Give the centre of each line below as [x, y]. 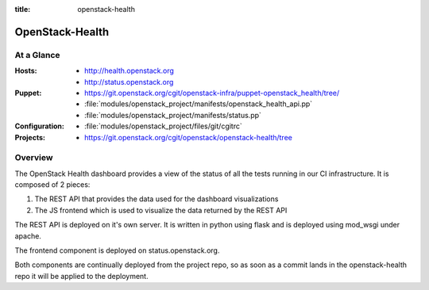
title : [23, 9]
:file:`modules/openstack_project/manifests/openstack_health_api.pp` [199, 104]
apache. [28, 236]
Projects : [30, 137]
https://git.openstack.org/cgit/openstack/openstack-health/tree [189, 137]
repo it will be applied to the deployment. [81, 276]
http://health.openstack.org [129, 71]
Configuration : [40, 126]
